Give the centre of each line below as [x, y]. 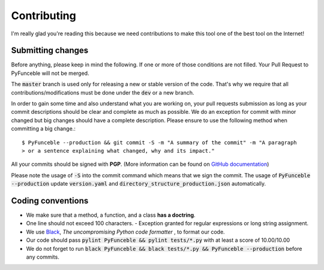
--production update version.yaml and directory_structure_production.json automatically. [139, 184]
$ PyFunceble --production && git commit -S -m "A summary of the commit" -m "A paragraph [159, 142]
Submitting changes [50, 51]
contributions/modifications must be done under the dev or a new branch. [103, 92]
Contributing [43, 16]
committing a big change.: [43, 129]
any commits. [43, 257]
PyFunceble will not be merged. [50, 73]
